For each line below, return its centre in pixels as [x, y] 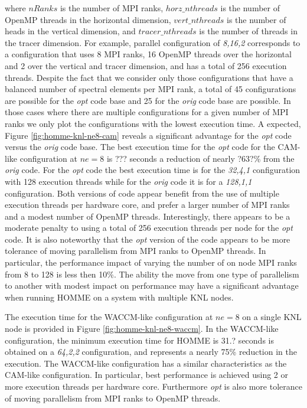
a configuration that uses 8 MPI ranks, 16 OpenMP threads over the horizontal [148, 54]
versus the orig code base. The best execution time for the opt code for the [140, 147]
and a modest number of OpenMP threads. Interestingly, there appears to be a [148, 216]
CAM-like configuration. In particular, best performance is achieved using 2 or [146, 375]
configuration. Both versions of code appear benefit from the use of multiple [142, 193]
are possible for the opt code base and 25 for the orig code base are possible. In [148, 100]
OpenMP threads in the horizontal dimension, [88, 19]
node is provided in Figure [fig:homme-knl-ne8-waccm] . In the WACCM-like [142, 329]
